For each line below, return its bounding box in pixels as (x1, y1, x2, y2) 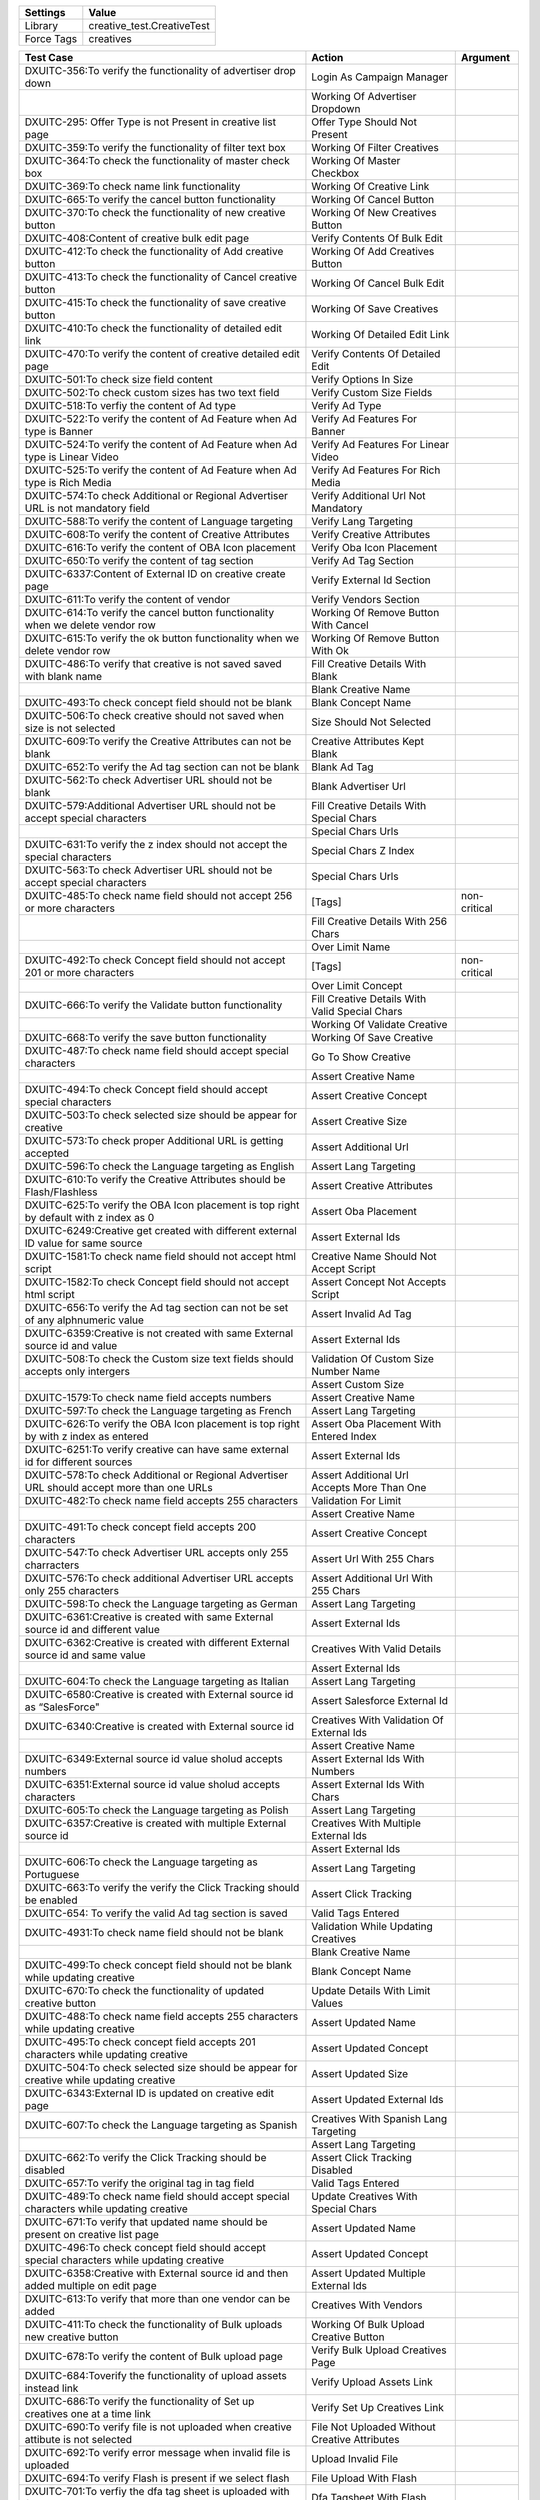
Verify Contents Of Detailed (311, 347, 441, 360)
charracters (24, 1558, 80, 1572)
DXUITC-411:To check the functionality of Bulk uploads (24, 2318, 283, 2331)
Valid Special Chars (311, 1005, 403, 1018)
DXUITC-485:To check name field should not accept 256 (24, 889, 293, 902)
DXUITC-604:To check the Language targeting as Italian (24, 1675, 290, 1688)
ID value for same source (24, 1236, 143, 1250)
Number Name (311, 1365, 380, 1378)
